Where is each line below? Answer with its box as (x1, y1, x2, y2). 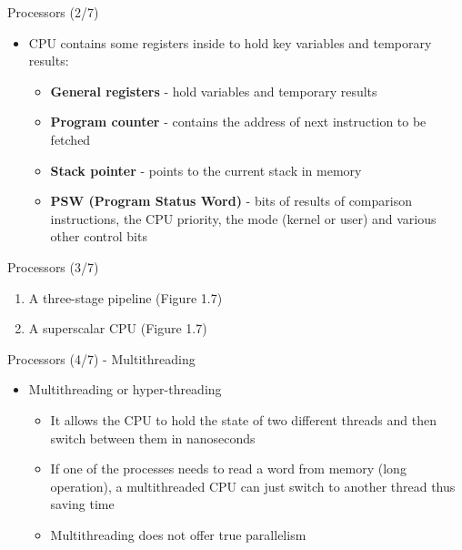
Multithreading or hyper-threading (28, 380, 222, 399)
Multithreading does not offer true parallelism (50, 525, 306, 544)
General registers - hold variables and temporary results (50, 81, 377, 100)
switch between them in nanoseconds (50, 428, 256, 447)
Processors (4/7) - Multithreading (7, 349, 196, 368)
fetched (50, 129, 91, 148)
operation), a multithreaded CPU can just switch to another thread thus (50, 476, 456, 495)
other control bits (50, 227, 147, 246)
